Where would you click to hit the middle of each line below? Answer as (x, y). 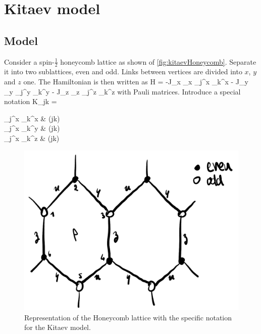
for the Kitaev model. (58, 327)
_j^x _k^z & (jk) (32, 138)
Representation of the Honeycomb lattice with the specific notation (128, 317)
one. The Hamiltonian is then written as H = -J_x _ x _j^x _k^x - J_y (136, 81)
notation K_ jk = (31, 101)
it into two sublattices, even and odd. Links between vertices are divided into (123, 71)
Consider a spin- (29, 61)
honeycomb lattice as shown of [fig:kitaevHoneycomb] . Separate (158, 61)
